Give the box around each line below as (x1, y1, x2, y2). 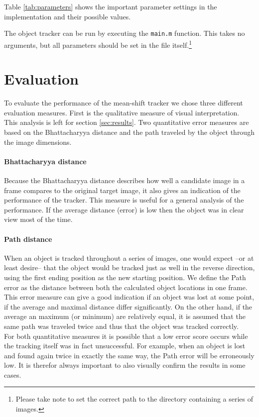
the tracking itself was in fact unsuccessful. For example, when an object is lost (4, 340, 246, 351)
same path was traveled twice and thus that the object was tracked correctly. (4, 320, 239, 331)
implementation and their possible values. (4, 11, 131, 21)
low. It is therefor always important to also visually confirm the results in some (4, 360, 246, 370)
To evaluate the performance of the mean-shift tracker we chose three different (4, 98, 243, 108)
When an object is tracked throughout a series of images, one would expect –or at (4, 252, 254, 263)
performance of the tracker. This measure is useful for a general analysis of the (4, 195, 244, 205)
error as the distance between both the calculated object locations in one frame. (4, 282, 248, 292)
